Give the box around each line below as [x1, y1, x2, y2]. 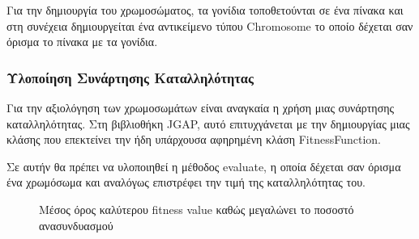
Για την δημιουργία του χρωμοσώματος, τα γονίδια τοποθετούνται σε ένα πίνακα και [6, 2, 404, 18]
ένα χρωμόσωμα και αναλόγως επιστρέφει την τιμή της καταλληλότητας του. [6, 174, 366, 191]
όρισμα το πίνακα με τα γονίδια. [6, 33, 158, 50]
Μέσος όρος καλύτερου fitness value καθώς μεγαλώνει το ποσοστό [39, 200, 354, 217]
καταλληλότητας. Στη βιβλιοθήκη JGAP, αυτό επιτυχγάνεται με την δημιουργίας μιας [6, 115, 410, 132]
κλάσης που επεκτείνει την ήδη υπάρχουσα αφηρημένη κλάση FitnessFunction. [6, 131, 381, 148]
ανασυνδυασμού [39, 216, 113, 233]
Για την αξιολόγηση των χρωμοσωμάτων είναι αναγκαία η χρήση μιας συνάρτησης [6, 99, 395, 115]
